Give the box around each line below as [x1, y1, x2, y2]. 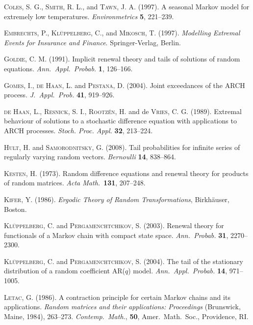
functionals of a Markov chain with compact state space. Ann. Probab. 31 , [4, 230, 228, 240]
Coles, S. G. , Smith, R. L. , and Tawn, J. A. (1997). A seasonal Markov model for [4, 1, 250, 11]
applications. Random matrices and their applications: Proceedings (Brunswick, [4, 301, 241, 312]
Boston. [4, 204, 27, 214]
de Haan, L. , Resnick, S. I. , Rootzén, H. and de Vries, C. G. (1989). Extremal [4, 106, 242, 116]
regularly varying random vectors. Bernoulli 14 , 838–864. [4, 151, 176, 162]
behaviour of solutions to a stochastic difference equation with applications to [4, 116, 237, 126]
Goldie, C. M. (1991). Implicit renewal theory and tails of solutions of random [4, 54, 240, 64]
